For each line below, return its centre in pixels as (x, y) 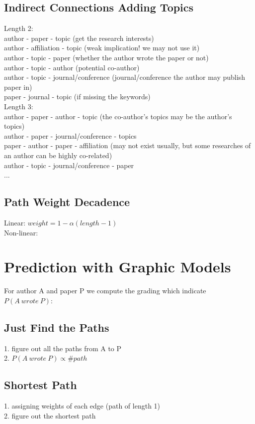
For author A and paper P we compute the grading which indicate (105, 291)
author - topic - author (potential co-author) (72, 67)
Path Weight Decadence (67, 202)
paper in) (18, 87)
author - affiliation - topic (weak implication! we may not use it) (102, 48)
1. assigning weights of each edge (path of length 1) (82, 406)
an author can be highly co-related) (58, 155)
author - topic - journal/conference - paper (69, 165)
